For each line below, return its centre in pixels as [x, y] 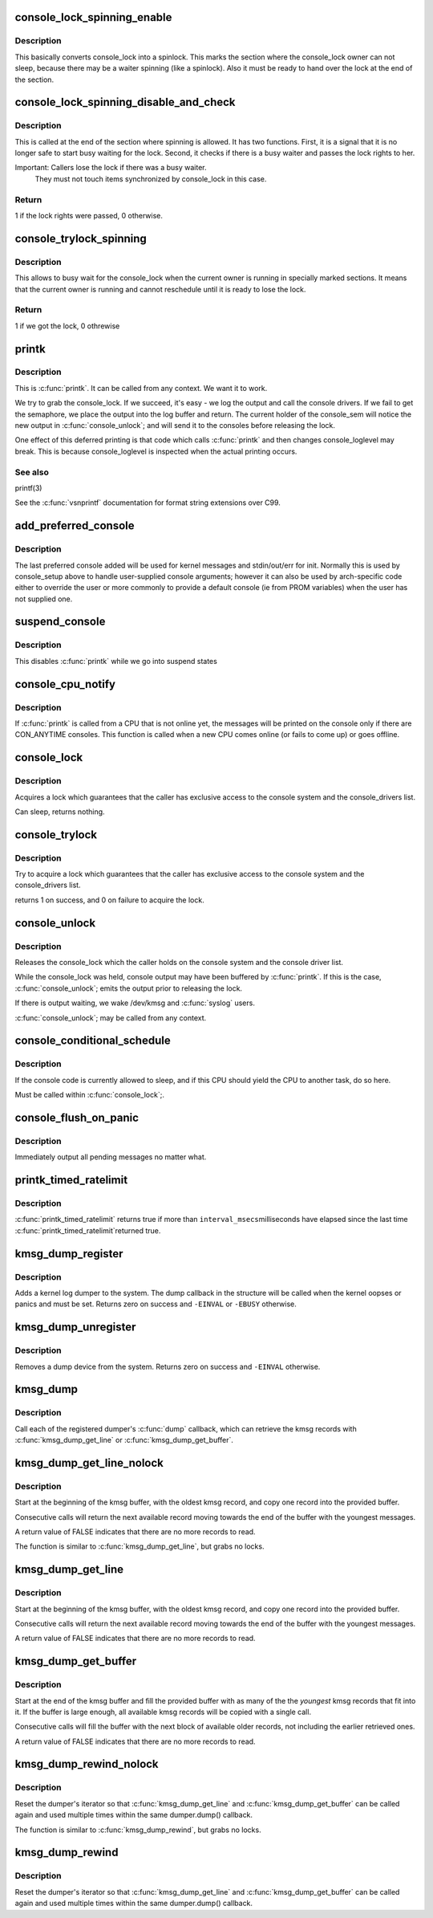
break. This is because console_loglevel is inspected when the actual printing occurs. [156, 451]
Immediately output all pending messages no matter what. [111, 1157]
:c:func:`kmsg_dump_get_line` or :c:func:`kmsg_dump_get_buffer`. [124, 1440]
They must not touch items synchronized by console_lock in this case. [151, 179]
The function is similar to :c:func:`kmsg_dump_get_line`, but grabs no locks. [140, 1546]
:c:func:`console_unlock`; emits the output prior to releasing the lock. [129, 988]
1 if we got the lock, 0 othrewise [67, 326]
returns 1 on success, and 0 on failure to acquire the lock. [109, 900]
